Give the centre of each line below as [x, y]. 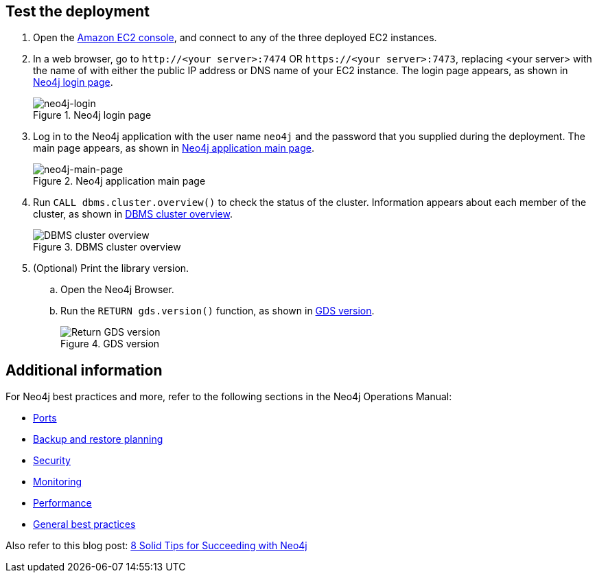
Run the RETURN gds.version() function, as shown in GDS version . [218, 311]
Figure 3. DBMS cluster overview [107, 247]
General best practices [84, 524]
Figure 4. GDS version [110, 344]
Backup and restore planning [98, 439]
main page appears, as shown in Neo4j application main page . [174, 148]
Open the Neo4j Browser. [117, 290]
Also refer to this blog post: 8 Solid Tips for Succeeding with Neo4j [156, 546]
